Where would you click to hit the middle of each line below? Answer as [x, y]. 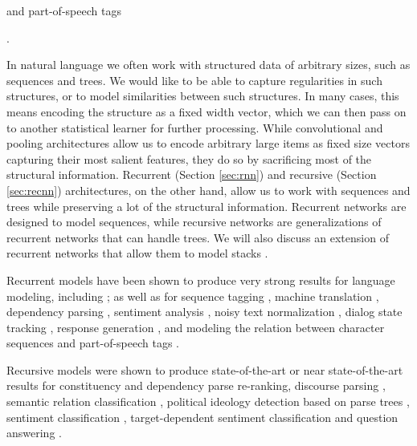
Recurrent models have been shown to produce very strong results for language [201, 280]
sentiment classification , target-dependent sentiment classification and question [202, 417]
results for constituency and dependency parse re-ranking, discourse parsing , [196, 385]
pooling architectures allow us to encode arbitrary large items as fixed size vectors [208, 143]
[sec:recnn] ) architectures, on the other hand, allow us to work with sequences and [208, 190]
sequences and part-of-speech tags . [93, 343]
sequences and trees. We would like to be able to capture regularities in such [194, 80]
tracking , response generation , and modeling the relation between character [196, 327]
